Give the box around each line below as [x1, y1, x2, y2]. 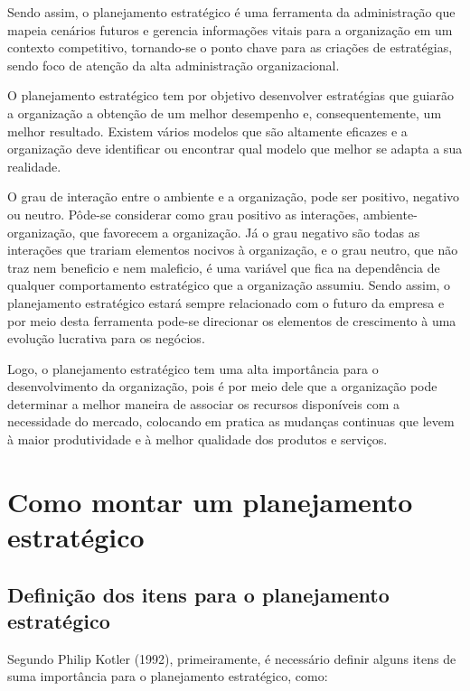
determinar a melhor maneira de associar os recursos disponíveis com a [7, 394, 399, 413]
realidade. [7, 156, 61, 175]
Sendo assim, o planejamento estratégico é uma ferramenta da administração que [7, 3, 456, 21]
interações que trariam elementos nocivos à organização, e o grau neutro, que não [7, 240, 458, 259]
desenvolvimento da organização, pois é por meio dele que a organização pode [7, 377, 437, 396]
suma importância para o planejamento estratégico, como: [7, 667, 328, 686]
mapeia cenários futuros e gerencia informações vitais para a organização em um [7, 20, 453, 39]
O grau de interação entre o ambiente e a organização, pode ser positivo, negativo [7, 187, 460, 206]
